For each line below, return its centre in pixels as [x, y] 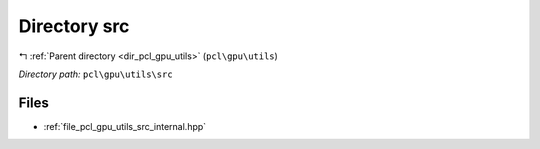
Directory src [74, 26]
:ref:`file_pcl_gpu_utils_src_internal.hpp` [125, 126]
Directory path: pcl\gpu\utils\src [96, 74]
